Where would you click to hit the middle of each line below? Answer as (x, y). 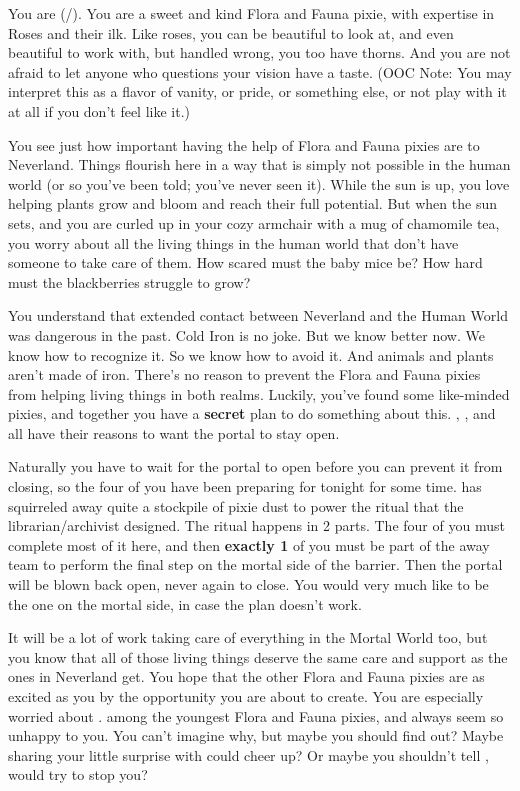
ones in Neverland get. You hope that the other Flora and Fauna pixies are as (246, 676)
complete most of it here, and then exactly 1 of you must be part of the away (249, 544)
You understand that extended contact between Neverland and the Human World (258, 315)
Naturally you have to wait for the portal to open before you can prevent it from (255, 466)
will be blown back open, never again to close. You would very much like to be (248, 584)
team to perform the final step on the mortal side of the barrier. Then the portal (255, 564)
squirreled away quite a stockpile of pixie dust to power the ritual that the (236, 505)
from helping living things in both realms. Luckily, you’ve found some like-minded (259, 393)
